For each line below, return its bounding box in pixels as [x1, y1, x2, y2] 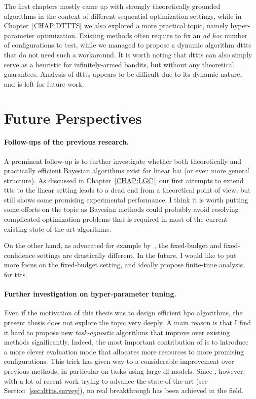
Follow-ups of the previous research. [4, 137, 129, 147]
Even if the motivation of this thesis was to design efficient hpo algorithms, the [4, 307, 243, 318]
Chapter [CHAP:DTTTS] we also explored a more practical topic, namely [4, 20, 228, 31]
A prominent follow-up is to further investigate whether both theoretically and [4, 155, 242, 166]
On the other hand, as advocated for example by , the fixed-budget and [4, 240, 221, 250]
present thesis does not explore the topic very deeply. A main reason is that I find [4, 317, 251, 328]
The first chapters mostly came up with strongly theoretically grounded [4, 1, 220, 11]
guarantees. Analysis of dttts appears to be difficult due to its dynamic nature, [4, 69, 242, 79]
